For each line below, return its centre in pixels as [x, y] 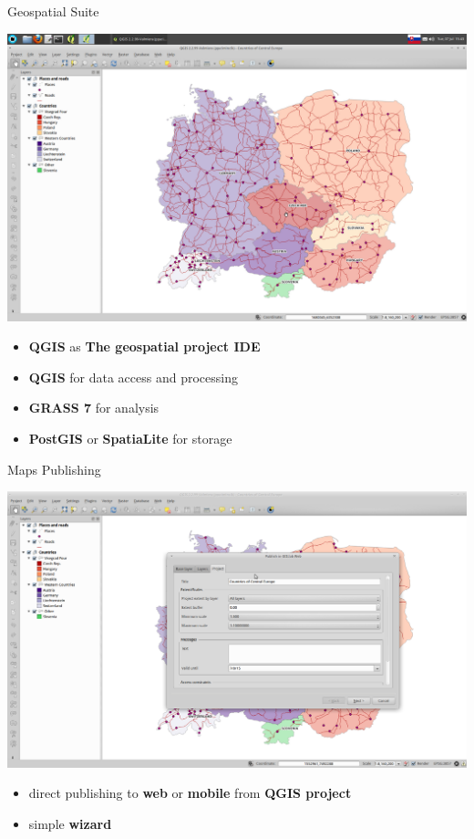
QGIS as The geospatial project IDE [144, 346]
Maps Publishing [54, 469]
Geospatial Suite [53, 11]
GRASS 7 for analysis [94, 408]
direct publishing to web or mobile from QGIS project [190, 793]
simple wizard [70, 824]
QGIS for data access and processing [133, 377]
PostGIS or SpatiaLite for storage [130, 438]
